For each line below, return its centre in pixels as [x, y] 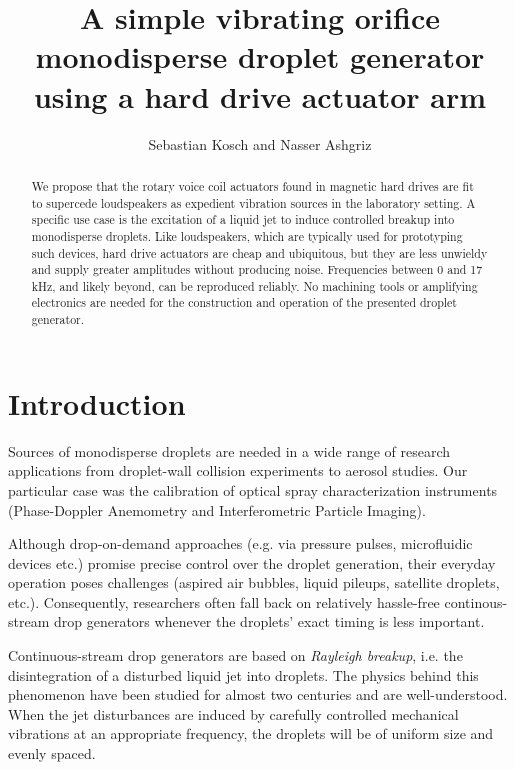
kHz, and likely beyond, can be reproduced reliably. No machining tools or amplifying [254, 285]
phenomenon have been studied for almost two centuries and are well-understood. [258, 694]
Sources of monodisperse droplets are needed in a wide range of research [229, 450]
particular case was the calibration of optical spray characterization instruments [253, 489]
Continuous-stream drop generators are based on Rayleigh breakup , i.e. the [235, 655]
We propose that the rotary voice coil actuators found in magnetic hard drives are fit [252, 185]
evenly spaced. [52, 753]
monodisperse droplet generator [260, 56]
